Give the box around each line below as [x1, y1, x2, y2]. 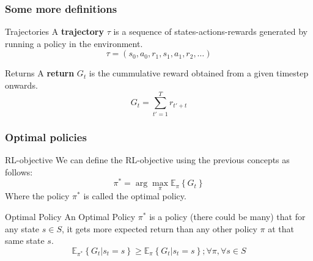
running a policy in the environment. [5, 37, 143, 50]
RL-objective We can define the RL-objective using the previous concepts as [5, 153, 290, 166]
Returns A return [5, 67, 75, 79]
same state [5, 234, 45, 247]
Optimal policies [5, 129, 87, 144]
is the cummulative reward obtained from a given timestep [89, 67, 309, 79]
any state [5, 222, 40, 235]
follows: [5, 165, 33, 178]
